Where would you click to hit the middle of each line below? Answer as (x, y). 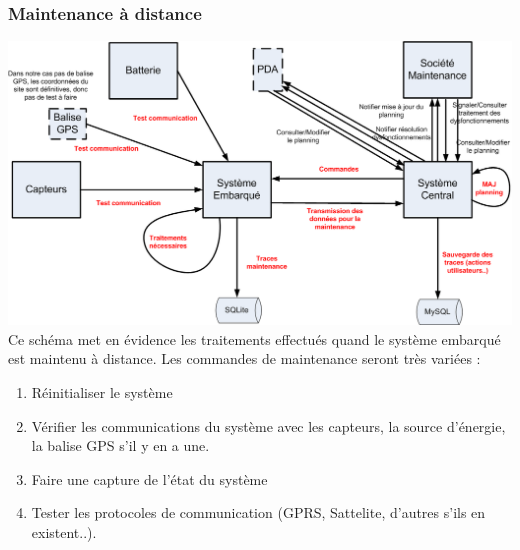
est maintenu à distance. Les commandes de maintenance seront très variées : (244, 358)
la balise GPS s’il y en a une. (120, 445)
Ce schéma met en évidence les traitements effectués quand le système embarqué (254, 338)
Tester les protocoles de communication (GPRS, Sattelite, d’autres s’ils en (258, 512)
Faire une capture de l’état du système (149, 478)
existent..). (64, 531)
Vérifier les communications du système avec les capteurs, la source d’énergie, (268, 425)
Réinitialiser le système (102, 391)
